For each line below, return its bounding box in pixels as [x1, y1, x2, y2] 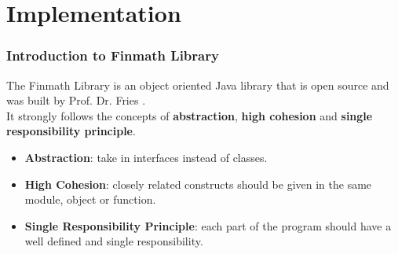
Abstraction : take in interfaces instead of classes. [24, 149, 268, 165]
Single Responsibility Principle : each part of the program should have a [24, 217, 392, 234]
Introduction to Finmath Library [6, 46, 219, 65]
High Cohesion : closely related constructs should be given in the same [24, 175, 372, 192]
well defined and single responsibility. [24, 233, 203, 249]
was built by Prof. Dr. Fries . [6, 92, 146, 109]
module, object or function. [24, 191, 156, 208]
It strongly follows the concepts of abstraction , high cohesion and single [6, 107, 373, 123]
